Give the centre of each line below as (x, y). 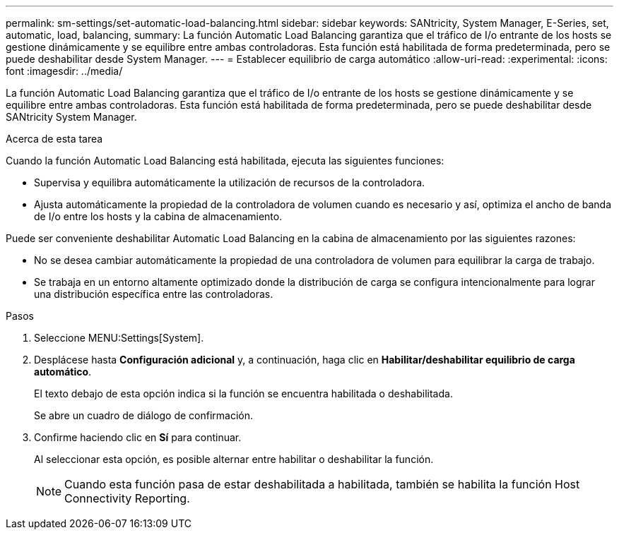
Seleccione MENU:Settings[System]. (119, 338)
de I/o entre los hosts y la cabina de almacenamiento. (158, 216)
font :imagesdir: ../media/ (64, 71)
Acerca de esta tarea (54, 139)
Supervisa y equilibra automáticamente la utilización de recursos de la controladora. (230, 182)
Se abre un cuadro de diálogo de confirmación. (144, 415)
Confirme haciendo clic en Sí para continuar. (138, 437)
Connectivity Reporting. (127, 498)
